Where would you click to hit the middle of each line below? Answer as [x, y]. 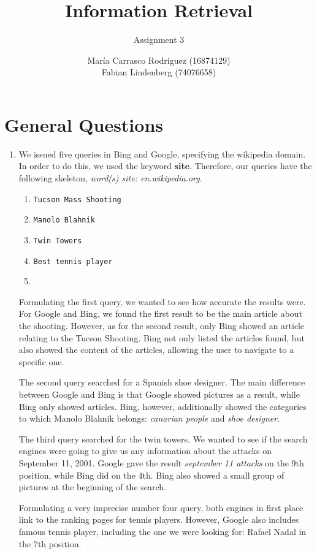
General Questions [84, 124]
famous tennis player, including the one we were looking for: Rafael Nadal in [162, 531]
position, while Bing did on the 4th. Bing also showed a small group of [151, 475]
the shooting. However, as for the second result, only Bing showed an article [162, 326]
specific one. [41, 361]
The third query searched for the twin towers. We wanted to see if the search [163, 438]
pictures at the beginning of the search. [92, 487]
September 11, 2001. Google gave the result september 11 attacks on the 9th [161, 462]
